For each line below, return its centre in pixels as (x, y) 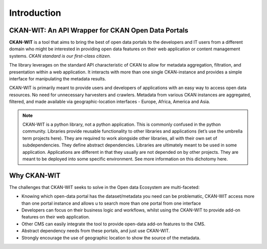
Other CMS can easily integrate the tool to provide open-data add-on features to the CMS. (113, 224)
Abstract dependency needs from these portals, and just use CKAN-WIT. (96, 231)
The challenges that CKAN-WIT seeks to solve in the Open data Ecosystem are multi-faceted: (104, 187)
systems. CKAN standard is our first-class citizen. (60, 56)
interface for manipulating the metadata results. (58, 79)
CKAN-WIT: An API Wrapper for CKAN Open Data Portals (99, 30)
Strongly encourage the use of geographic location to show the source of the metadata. (111, 238)
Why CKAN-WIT (35, 175)
